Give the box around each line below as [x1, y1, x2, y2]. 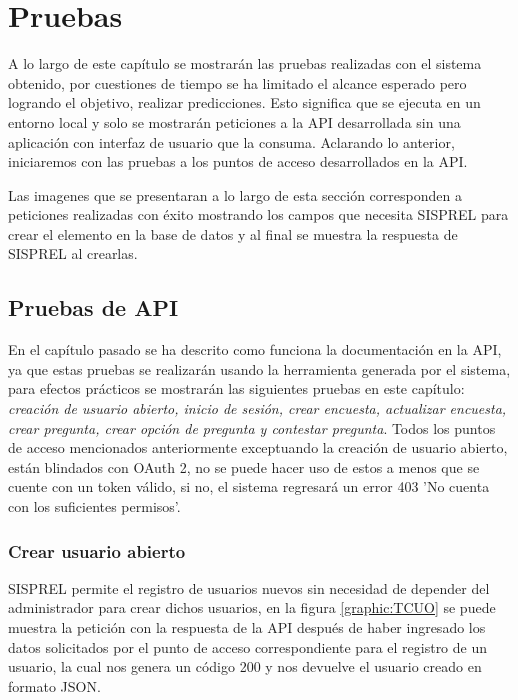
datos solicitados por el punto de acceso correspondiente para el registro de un [8, 636, 488, 657]
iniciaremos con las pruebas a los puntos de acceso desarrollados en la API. [8, 151, 468, 172]
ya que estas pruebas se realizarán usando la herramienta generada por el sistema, [8, 358, 511, 379]
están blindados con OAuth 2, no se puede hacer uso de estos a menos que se [8, 456, 480, 477]
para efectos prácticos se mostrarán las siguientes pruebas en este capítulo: [8, 378, 465, 399]
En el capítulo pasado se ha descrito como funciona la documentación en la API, [8, 339, 502, 360]
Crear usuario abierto [8, 538, 186, 563]
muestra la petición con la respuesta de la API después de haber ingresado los [8, 617, 486, 638]
